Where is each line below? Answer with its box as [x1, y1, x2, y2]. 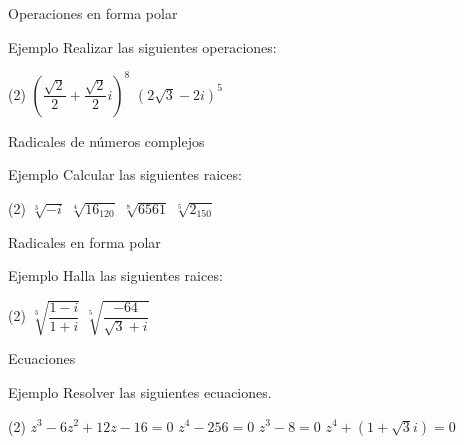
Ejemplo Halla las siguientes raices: [8, 265, 223, 286]
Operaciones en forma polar [8, 3, 178, 23]
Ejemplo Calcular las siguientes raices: [8, 164, 242, 185]
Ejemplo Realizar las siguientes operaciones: [8, 36, 277, 57]
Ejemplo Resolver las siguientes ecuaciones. [8, 381, 272, 402]
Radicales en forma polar [8, 231, 161, 252]
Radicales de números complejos [8, 130, 205, 151]
